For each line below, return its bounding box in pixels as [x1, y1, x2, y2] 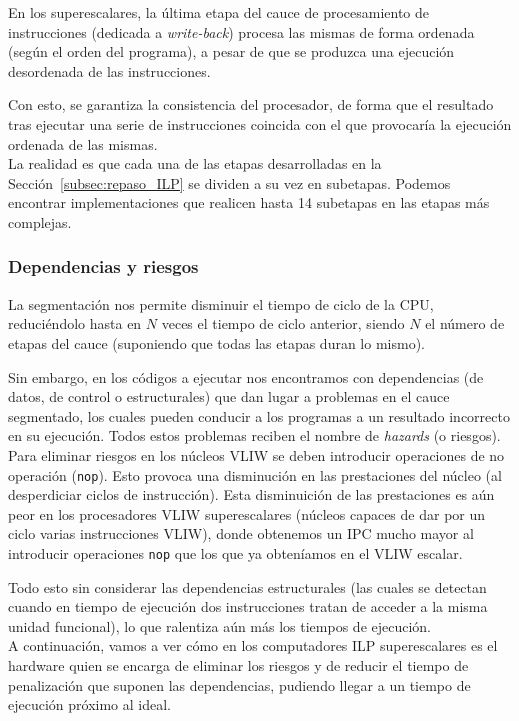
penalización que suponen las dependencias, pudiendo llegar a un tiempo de [8, 674, 471, 695]
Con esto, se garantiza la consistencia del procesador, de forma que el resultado [8, 94, 494, 115]
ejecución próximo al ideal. [8, 694, 171, 715]
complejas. [8, 211, 72, 232]
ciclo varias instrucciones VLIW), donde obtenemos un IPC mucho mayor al [8, 523, 474, 544]
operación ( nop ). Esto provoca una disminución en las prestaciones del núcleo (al [8, 464, 502, 485]
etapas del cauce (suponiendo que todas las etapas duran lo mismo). [8, 332, 425, 353]
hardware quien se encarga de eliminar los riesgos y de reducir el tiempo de [8, 654, 469, 675]
